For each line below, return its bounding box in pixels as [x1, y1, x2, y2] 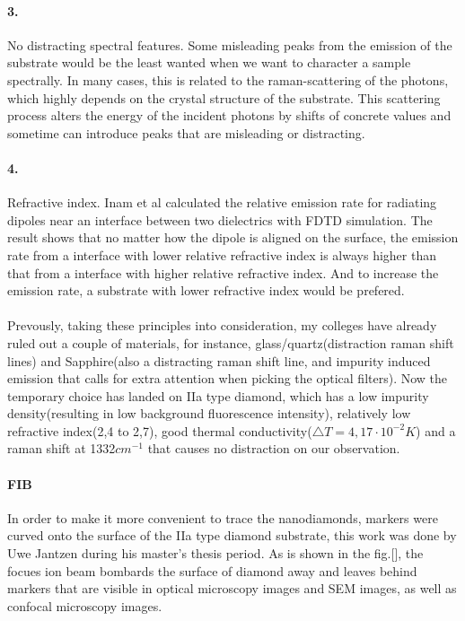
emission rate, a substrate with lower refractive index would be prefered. [7, 281, 405, 300]
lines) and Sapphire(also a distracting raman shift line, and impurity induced [7, 351, 431, 370]
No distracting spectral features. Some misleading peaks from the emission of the [7, 35, 452, 54]
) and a [416, 421, 456, 440]
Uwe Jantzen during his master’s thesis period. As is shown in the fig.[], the [7, 544, 424, 563]
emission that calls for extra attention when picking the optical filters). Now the [7, 369, 448, 388]
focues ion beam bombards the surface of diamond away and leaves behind [7, 561, 417, 580]
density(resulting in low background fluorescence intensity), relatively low [7, 404, 411, 423]
